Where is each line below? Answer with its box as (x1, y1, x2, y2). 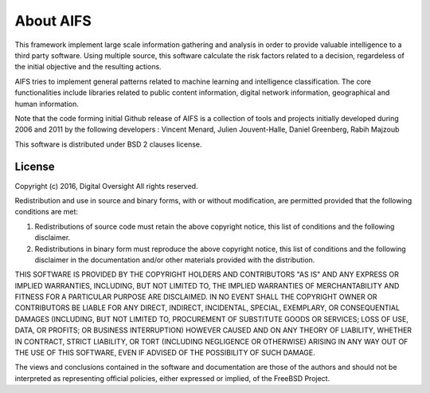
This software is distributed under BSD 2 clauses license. (14, 140, 202, 149)
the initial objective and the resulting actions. (14, 62, 162, 72)
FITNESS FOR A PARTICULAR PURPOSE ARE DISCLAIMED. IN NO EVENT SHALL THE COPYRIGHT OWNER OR (14, 292, 377, 302)
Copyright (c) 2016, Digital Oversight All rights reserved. (14, 181, 198, 191)
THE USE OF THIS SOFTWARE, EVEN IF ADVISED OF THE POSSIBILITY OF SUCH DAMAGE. (14, 348, 316, 358)
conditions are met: (14, 207, 79, 217)
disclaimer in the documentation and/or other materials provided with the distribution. (34, 255, 315, 265)
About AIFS (14, 12, 92, 29)
